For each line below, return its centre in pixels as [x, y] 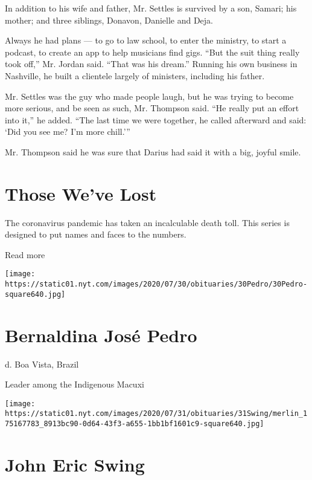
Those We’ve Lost [81, 193]
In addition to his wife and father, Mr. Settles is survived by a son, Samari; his [151, 8]
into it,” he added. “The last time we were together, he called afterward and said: [156, 119]
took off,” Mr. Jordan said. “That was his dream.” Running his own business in [151, 64]
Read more [25, 254]
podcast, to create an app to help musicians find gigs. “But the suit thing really [152, 52]
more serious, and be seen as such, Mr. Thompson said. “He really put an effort [152, 108]
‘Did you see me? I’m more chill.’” [68, 131]
